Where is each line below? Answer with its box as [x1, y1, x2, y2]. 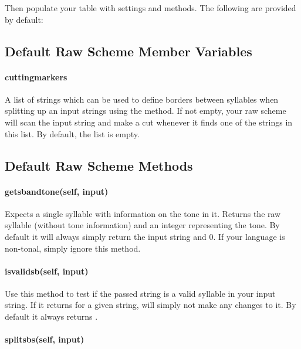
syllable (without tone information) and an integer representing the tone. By [5, 219, 280, 231]
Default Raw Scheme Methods [5, 156, 193, 174]
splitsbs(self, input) [5, 333, 84, 345]
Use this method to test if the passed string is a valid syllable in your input [5, 287, 276, 299]
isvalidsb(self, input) [5, 265, 89, 277]
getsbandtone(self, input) [5, 185, 109, 197]
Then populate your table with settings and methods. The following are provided [5, 2, 296, 13]
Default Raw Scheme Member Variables [5, 42, 252, 60]
